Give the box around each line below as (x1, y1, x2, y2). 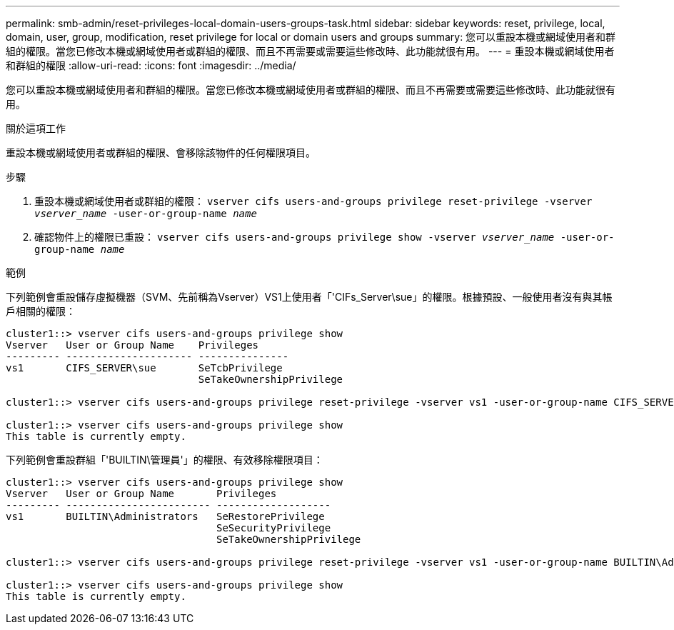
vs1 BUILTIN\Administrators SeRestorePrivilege (6, 511, 325, 522)
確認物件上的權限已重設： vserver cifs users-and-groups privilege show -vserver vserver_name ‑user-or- (34, 231, 615, 243)
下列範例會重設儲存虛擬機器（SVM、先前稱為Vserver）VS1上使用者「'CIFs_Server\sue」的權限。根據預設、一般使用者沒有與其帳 (6, 291, 613, 303)
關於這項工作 (6, 122, 66, 134)
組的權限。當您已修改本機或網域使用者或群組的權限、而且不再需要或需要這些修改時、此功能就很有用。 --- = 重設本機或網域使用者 (6, 45, 615, 57)
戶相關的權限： (6, 305, 76, 317)
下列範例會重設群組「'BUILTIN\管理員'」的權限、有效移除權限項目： (6, 454, 323, 466)
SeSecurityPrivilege (216, 522, 331, 534)
